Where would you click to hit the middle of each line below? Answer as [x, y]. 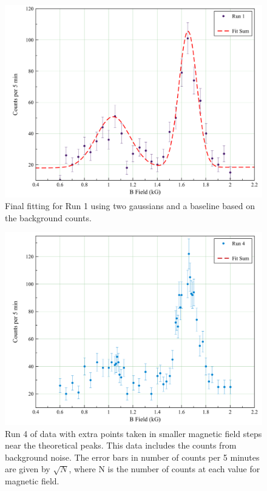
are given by [28, 469]
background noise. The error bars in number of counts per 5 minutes [132, 457]
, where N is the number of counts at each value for [164, 469]
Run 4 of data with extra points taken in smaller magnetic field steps [133, 433]
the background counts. [48, 217]
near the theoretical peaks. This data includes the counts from [121, 445]
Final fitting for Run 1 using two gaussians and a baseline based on [130, 206]
